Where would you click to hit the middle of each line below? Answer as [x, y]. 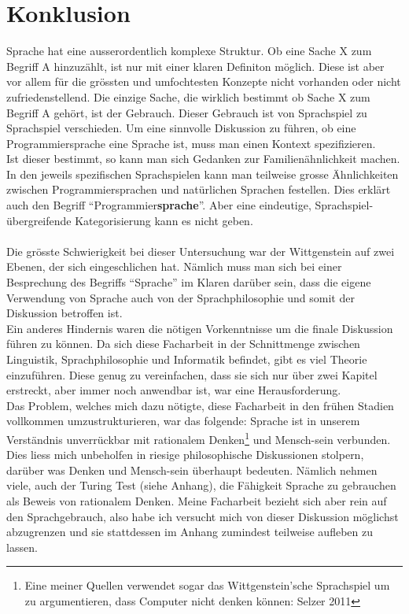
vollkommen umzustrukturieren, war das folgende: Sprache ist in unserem [183, 421]
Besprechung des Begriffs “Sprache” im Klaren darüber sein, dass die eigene [189, 282]
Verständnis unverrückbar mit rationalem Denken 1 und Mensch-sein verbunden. [199, 438]
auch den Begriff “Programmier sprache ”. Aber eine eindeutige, [159, 205]
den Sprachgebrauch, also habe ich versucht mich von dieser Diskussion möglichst [203, 516]
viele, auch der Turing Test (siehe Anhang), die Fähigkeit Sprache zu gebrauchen [201, 485]
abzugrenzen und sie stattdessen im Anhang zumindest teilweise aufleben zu [190, 532]
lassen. [22, 547]
